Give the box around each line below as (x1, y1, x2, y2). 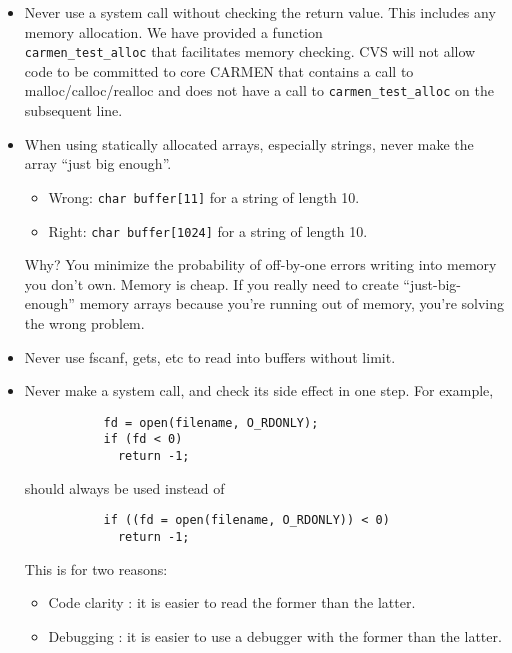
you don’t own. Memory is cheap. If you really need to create (24, 273, 399, 294)
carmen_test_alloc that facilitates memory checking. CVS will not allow (24, 41, 476, 62)
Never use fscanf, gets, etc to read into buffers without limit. (24, 346, 396, 367)
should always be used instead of (24, 477, 225, 498)
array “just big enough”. (24, 153, 172, 174)
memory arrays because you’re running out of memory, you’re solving (79, 293, 505, 314)
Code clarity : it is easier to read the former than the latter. (48, 592, 416, 613)
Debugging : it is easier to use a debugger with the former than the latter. (48, 625, 502, 646)
